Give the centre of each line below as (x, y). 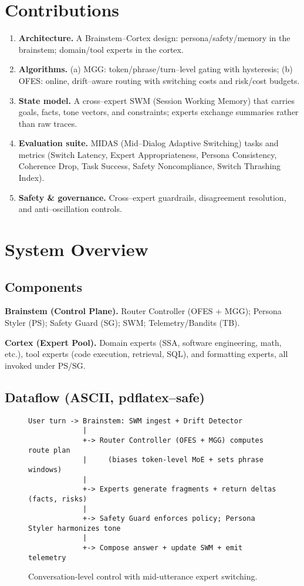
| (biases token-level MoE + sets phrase (173, 460)
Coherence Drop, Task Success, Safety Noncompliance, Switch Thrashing (150, 166)
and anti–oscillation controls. (70, 209)
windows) (45, 469)
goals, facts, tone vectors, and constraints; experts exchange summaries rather (158, 112)
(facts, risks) (58, 499)
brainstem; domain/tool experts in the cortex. (101, 49)
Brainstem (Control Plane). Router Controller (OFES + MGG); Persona (143, 311)
